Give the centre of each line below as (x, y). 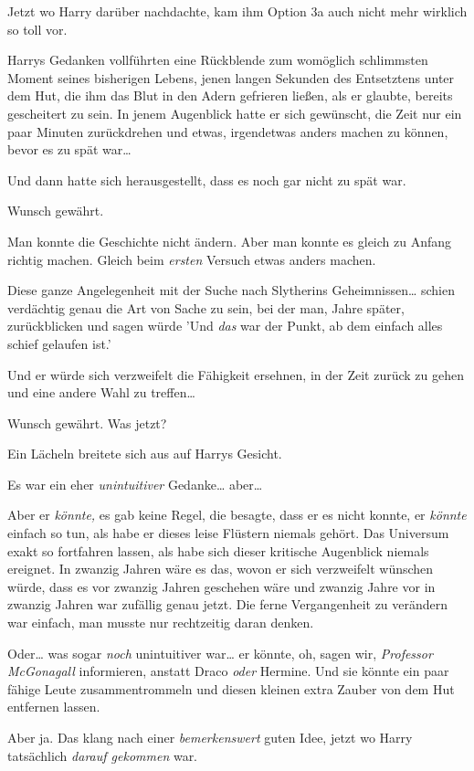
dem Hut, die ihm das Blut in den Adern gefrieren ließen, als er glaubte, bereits (230, 95)
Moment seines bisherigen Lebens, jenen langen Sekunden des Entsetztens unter (231, 77)
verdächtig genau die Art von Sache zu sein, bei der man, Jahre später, (206, 307)
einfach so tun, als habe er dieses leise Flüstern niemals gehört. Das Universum (228, 533)
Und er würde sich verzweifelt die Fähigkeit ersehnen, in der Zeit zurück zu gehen (236, 374)
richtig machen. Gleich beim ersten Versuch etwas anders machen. (192, 259)
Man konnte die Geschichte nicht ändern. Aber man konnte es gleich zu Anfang (230, 241)
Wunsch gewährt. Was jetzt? (87, 422)
